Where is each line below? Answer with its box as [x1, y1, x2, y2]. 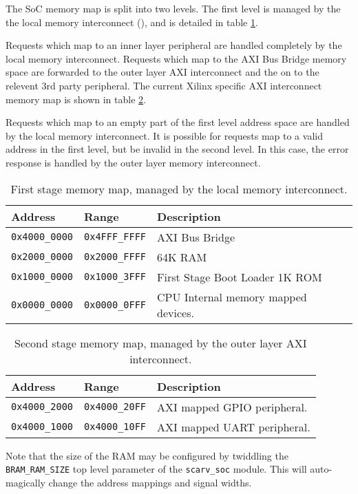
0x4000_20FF [84, 401, 147, 413]
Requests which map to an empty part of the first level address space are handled [6, 115, 350, 129]
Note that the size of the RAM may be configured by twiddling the [6, 448, 288, 462]
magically [6, 475, 45, 489]
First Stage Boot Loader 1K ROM [157, 268, 322, 285]
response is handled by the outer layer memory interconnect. [6, 155, 261, 169]
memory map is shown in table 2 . [6, 92, 146, 106]
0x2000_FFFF [84, 251, 147, 263]
